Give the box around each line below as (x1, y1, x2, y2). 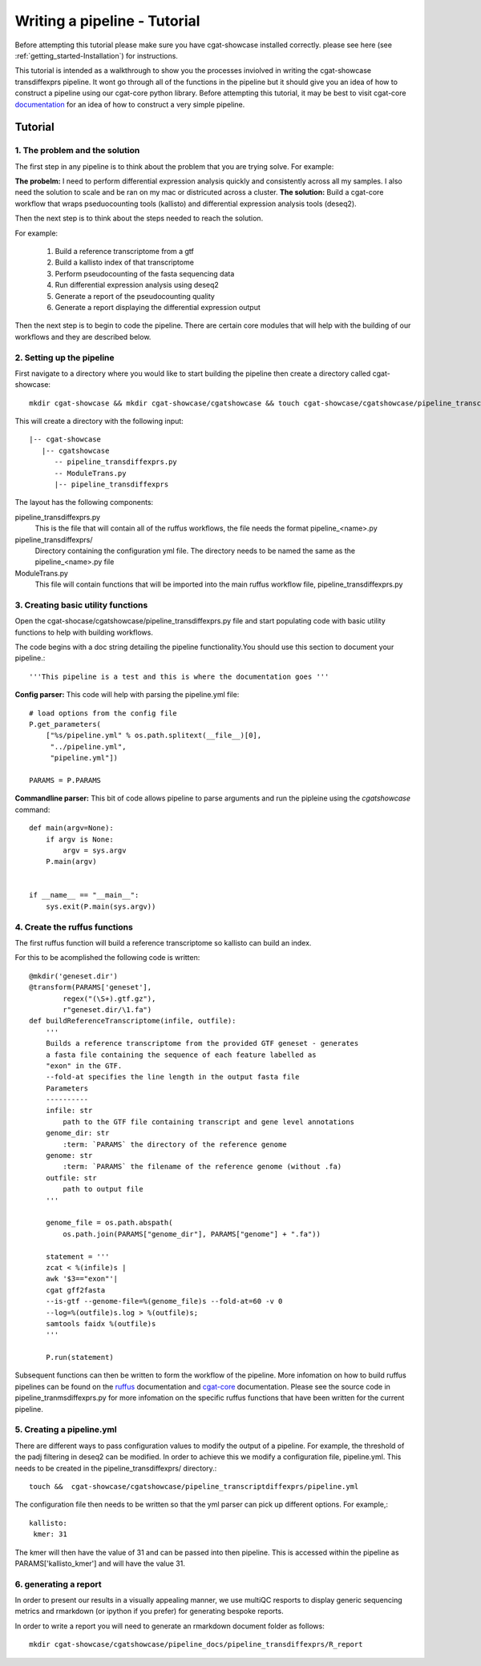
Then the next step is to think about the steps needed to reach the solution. (14, 213, 264, 224)
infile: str (45, 1106, 93, 1115)
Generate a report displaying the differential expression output (55, 302, 261, 312)
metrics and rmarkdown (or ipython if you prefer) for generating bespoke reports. (14, 1607, 284, 1616)
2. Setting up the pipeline (14, 352, 115, 363)
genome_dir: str (45, 1128, 110, 1138)
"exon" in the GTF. (45, 1061, 123, 1070)
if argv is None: (45, 834, 114, 844)
